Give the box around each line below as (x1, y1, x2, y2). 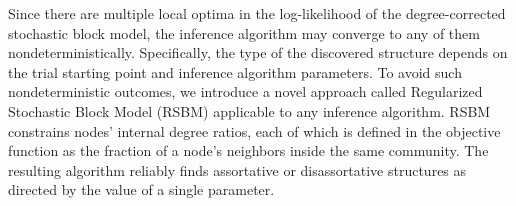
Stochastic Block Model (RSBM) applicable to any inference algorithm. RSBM (8, 100, 491, 121)
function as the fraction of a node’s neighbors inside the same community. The (8, 140, 489, 161)
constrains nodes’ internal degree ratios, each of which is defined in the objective (8, 120, 501, 141)
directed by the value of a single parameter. (8, 179, 275, 200)
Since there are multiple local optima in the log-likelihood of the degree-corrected (8, 3, 506, 23)
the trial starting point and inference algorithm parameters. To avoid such (8, 61, 462, 82)
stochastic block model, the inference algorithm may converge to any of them (8, 22, 480, 43)
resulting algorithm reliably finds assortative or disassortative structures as (8, 159, 467, 180)
